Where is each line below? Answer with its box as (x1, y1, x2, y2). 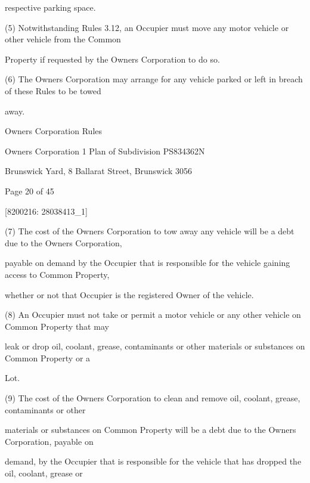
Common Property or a (5, 351, 91, 364)
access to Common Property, (5, 268, 110, 280)
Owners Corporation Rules (5, 125, 103, 137)
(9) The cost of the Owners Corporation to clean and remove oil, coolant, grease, (5, 392, 300, 404)
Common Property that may (5, 320, 109, 332)
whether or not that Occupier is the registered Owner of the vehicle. (5, 288, 254, 301)
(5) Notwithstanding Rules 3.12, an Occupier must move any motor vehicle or (5, 21, 289, 33)
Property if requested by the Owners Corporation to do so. (5, 52, 220, 65)
